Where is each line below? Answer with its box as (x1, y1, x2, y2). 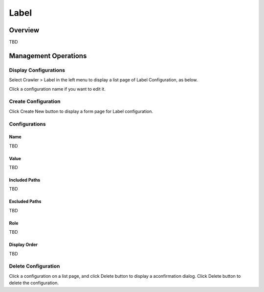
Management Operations (9, 51, 87, 60)
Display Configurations (9, 67, 66, 73)
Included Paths (9, 177, 41, 183)
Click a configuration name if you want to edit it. (9, 86, 106, 92)
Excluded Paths (9, 198, 42, 204)
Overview (9, 26, 40, 34)
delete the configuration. (9, 280, 59, 286)
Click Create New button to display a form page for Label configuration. (9, 108, 154, 114)
